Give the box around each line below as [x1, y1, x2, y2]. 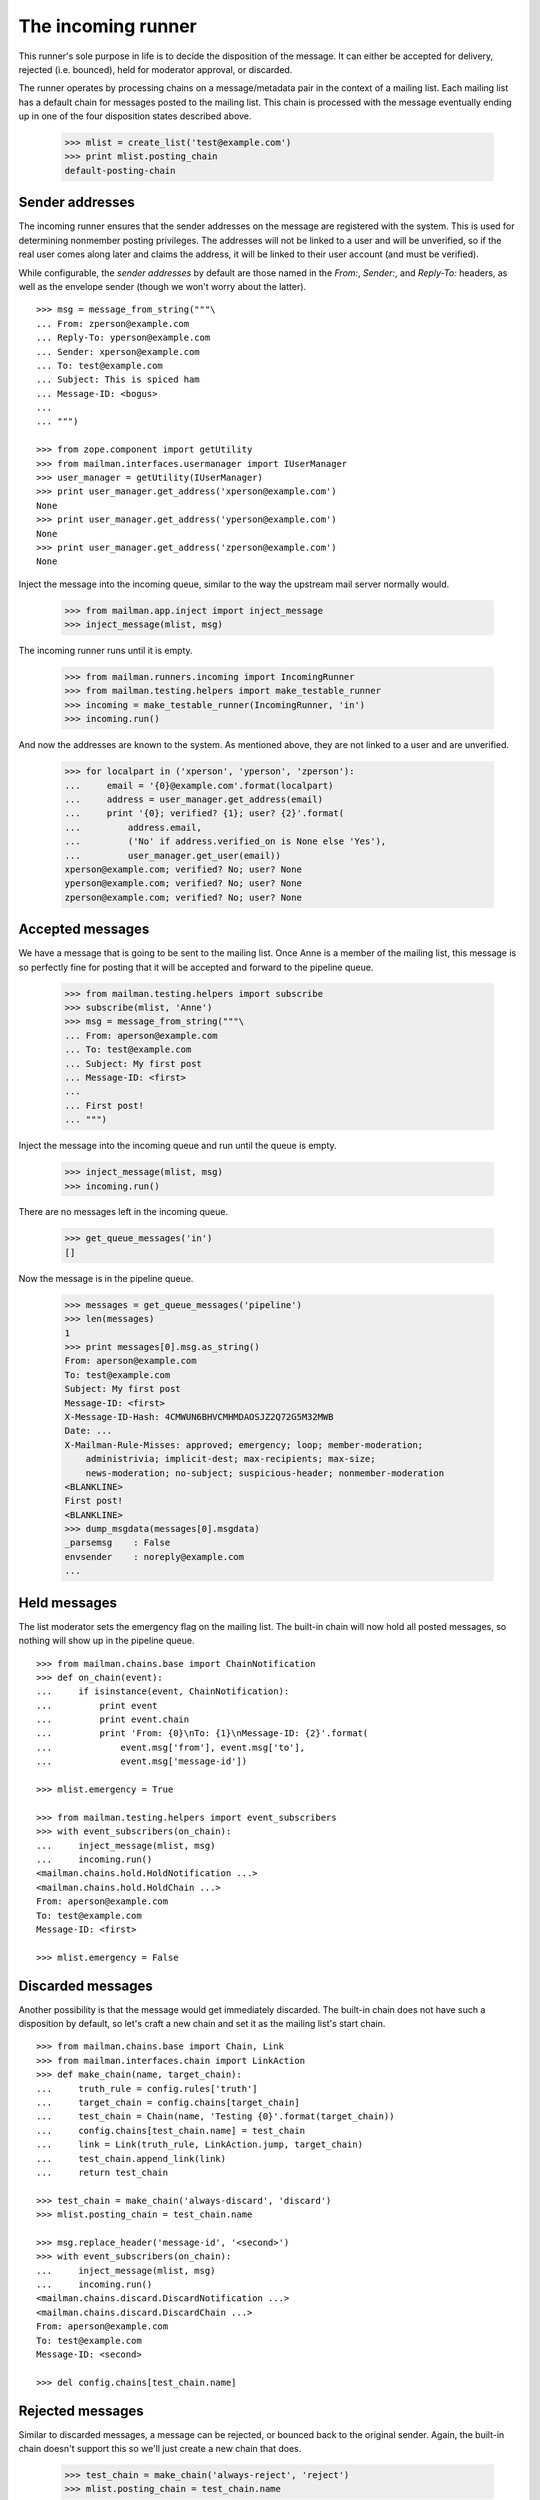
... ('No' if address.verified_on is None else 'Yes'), [64, 836, 387, 847]
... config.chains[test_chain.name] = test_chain [36, 2125, 305, 2136]
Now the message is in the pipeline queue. [18, 1272, 194, 1284]
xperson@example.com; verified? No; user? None [64, 863, 302, 875]
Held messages [18, 1594, 118, 1611]
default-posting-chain [64, 165, 176, 176]
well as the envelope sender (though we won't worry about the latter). [18, 280, 307, 292]
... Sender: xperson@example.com [36, 346, 200, 357]
